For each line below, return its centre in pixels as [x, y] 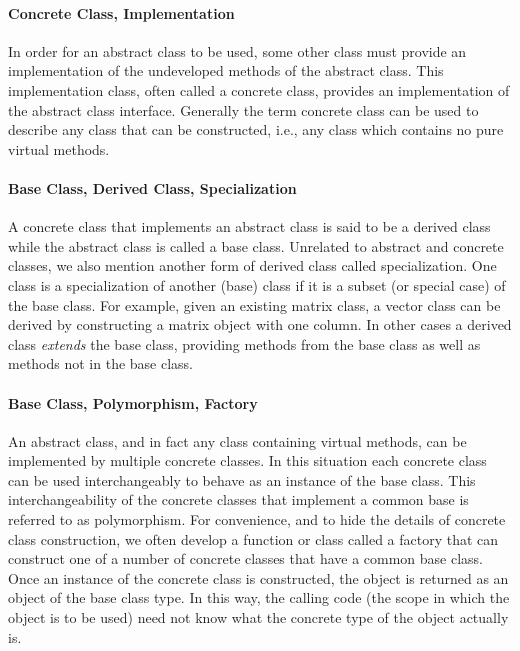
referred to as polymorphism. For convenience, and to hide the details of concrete [257, 519]
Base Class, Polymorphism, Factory [133, 402]
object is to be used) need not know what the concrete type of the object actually [258, 617]
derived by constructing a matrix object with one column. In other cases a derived [260, 324]
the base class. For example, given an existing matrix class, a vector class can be [254, 304]
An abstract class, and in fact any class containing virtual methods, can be [237, 440]
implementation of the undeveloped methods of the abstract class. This [226, 70]
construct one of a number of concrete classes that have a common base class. [246, 558]
